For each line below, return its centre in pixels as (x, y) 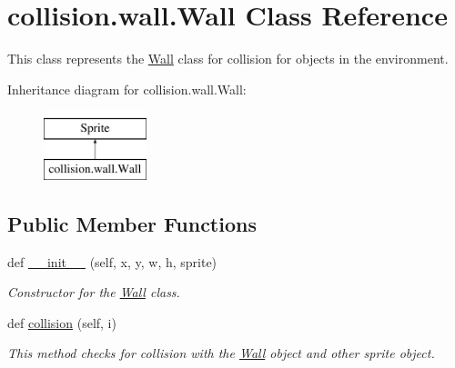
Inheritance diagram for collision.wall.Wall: (127, 89)
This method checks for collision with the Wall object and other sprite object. (221, 353)
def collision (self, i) (62, 322)
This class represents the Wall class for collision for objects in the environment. (228, 59)
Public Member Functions (132, 223)
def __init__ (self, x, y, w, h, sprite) (112, 261)
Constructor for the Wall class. (94, 292)
